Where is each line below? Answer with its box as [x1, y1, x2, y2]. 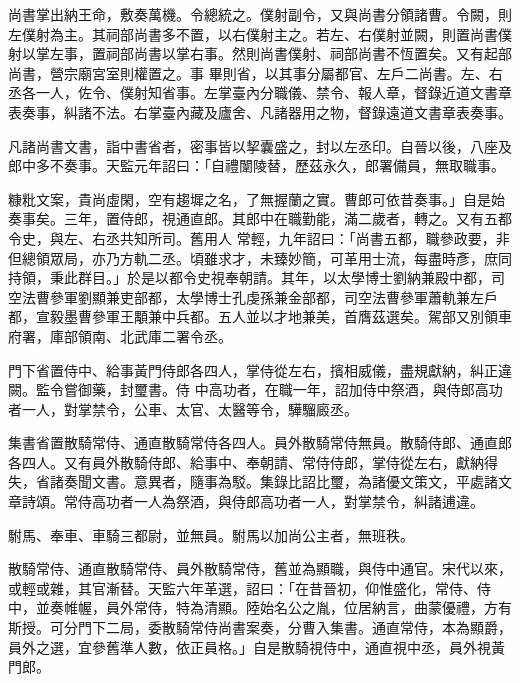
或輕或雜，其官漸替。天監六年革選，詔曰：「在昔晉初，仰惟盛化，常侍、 [8, 577, 477, 598]
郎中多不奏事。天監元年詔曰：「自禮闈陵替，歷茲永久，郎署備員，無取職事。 [8, 155, 505, 176]
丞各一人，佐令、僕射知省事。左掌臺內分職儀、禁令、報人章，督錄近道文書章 [8, 82, 512, 103]
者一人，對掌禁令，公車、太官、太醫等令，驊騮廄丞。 [8, 398, 358, 419]
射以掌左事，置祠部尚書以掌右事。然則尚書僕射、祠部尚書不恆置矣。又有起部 [8, 43, 512, 64]
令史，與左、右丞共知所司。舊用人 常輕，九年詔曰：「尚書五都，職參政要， [8, 227, 496, 248]
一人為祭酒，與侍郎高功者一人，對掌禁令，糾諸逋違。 [133, 491, 484, 512]
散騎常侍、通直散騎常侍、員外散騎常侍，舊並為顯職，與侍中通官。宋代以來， [8, 558, 512, 579]
